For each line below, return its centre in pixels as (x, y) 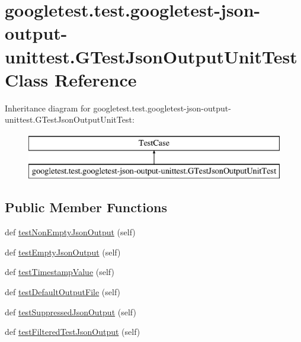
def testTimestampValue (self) (60, 272)
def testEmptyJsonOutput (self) (63, 252)
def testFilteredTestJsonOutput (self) (73, 332)
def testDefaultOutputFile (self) (63, 292)
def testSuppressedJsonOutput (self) (71, 311)
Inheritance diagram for (48, 108)
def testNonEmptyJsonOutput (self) (70, 232)
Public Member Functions (86, 207)
